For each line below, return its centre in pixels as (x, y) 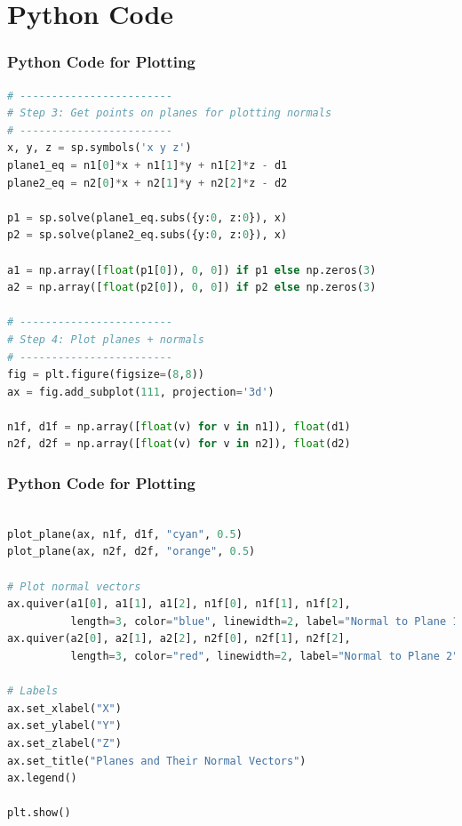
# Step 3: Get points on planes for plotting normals (170, 113)
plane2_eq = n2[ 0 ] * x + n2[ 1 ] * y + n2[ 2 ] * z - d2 (147, 183)
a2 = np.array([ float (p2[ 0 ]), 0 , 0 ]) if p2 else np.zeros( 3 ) (192, 288)
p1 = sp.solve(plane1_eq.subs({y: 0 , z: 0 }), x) (147, 217)
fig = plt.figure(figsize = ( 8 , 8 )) (106, 375)
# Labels (33, 691)
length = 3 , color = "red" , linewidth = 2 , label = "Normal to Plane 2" (265, 657)
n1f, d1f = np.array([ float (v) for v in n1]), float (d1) (179, 426)
